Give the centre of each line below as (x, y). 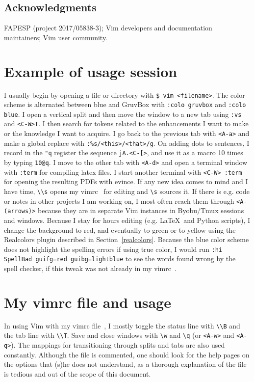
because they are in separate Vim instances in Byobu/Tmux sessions (141, 210)
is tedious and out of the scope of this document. (77, 373)
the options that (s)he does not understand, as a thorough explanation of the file (125, 364)
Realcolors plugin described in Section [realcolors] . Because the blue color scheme (127, 239)
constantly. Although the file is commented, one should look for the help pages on (127, 354)
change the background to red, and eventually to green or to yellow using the (120, 230)
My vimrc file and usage (88, 302)
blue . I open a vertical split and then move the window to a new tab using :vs (123, 114)
